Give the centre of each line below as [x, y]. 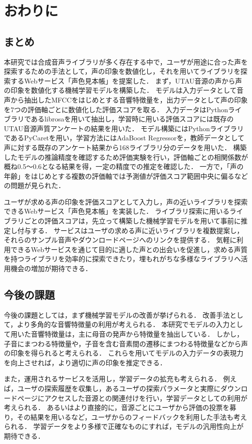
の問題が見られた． [34, 185]
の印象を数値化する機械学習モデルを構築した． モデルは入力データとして [120, 90]
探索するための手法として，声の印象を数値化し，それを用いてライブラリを [122, 71]
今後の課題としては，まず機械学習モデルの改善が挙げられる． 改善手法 [117, 315]
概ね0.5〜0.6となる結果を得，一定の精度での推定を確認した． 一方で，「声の [124, 166]
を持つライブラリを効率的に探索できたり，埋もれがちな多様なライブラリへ [123, 259]
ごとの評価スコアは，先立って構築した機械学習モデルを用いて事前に [132, 221]
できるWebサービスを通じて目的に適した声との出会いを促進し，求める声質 [129, 249]
